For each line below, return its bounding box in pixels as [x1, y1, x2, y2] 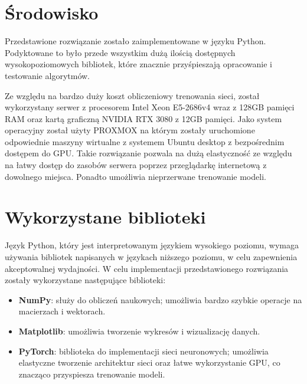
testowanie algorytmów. [5, 69, 90, 81]
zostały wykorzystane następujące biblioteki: [5, 274, 166, 286]
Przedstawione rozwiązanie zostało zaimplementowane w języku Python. [5, 35, 266, 47]
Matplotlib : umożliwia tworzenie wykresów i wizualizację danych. [18, 324, 260, 337]
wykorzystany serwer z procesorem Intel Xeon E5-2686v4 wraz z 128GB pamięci [5, 101, 295, 113]
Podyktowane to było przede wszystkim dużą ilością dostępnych [5, 46, 236, 58]
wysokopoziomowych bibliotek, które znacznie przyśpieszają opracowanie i [5, 58, 272, 70]
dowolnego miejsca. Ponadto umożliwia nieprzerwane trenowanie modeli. [5, 170, 266, 182]
